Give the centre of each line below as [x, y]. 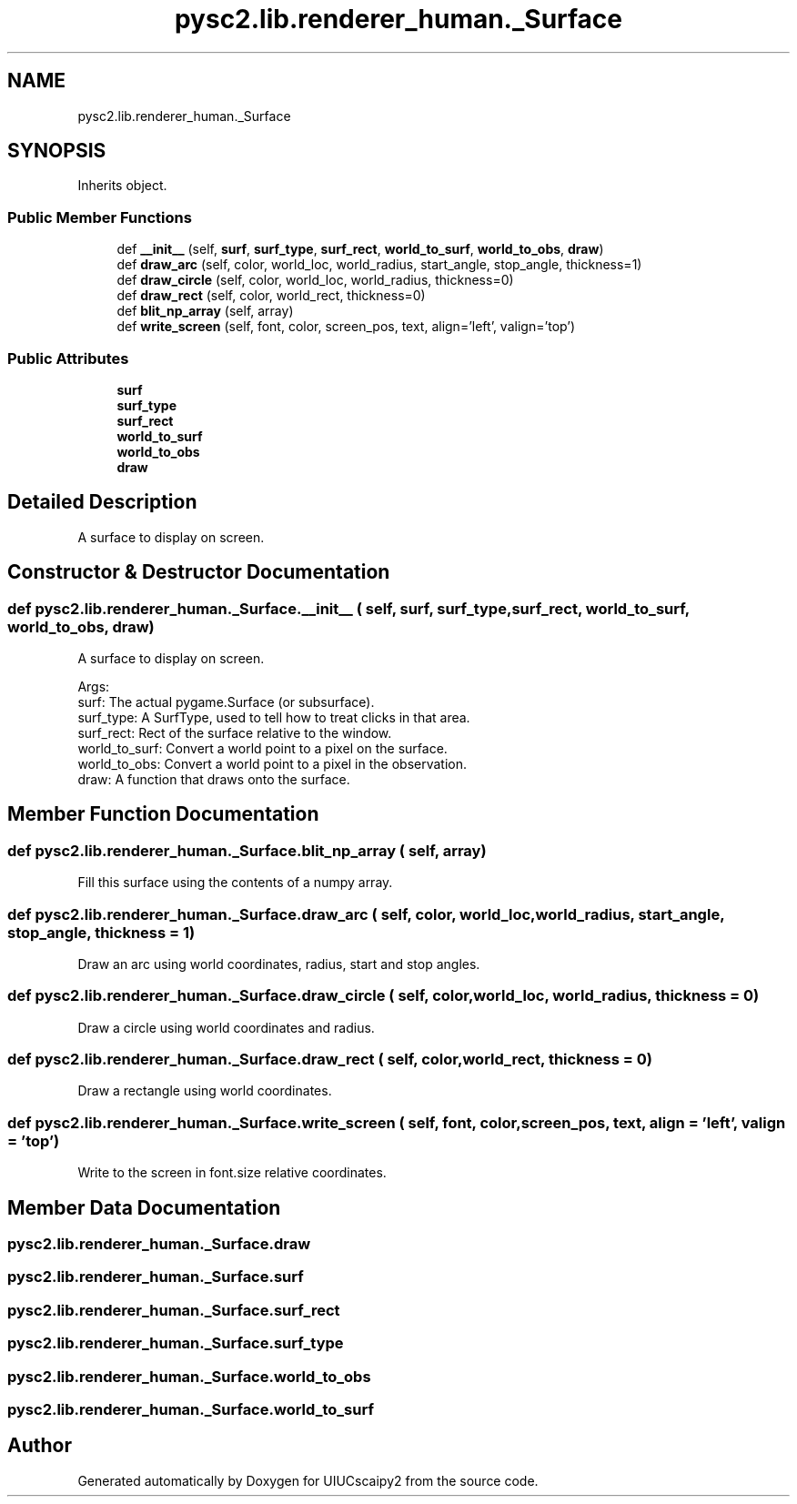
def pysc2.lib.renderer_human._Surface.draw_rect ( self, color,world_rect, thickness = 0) [330, 1060]
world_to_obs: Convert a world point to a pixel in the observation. [272, 764]
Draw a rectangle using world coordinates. [205, 1091]
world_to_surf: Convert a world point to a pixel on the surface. [262, 748]
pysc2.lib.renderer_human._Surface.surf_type [176, 1343]
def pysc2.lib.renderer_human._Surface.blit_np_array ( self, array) [247, 850]
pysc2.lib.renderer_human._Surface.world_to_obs [189, 1376]
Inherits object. [122, 186]
